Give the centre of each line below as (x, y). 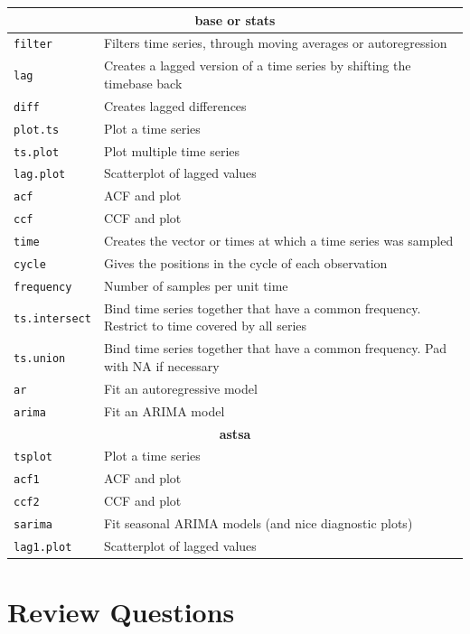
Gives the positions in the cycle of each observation (245, 263)
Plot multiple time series (171, 150)
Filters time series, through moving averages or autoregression (275, 43)
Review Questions (121, 612)
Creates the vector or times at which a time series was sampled (278, 241)
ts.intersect (52, 318)
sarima (33, 525)
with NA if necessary (161, 365)
